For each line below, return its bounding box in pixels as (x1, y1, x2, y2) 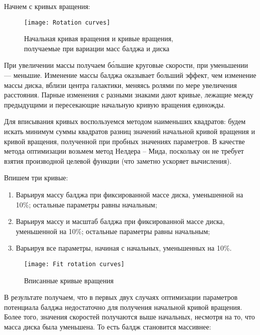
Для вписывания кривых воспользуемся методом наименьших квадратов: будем (4, 116, 246, 127)
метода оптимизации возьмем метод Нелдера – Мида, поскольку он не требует (4, 146, 244, 156)
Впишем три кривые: (4, 172, 68, 183)
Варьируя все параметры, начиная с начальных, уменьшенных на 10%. (16, 243, 232, 253)
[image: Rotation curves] (24, 19, 110, 26)
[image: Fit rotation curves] (24, 260, 125, 268)
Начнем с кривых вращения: (4, 1, 91, 11)
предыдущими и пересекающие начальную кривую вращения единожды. (4, 99, 225, 109)
